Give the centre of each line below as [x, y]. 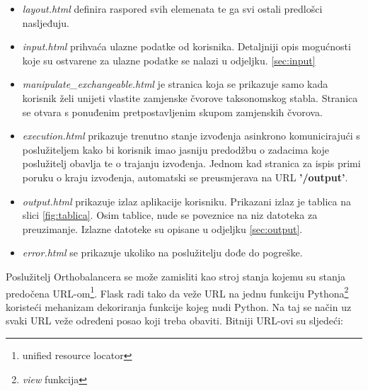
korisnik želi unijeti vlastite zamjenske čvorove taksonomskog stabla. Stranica [190, 97]
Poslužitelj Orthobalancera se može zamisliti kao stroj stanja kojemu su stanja [176, 276]
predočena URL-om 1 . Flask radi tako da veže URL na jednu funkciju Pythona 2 [177, 292]
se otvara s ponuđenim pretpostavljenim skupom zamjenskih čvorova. [172, 112]
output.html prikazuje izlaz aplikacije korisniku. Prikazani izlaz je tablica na [186, 201]
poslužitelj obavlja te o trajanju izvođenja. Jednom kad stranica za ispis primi [191, 163]
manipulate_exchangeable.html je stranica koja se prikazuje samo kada [175, 84]
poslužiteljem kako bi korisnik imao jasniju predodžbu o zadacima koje [176, 149]
